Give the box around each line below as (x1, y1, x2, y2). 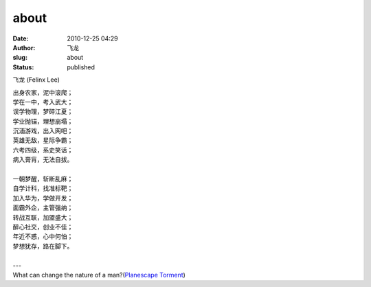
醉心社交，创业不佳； (12, 222, 74, 231)
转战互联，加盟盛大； (12, 213, 74, 221)
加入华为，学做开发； (12, 194, 74, 202)
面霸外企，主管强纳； (12, 203, 74, 212)
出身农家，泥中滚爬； (12, 88, 74, 96)
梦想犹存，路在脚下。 (12, 242, 74, 250)
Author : (12, 43, 36, 51)
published (67, 62, 95, 71)
